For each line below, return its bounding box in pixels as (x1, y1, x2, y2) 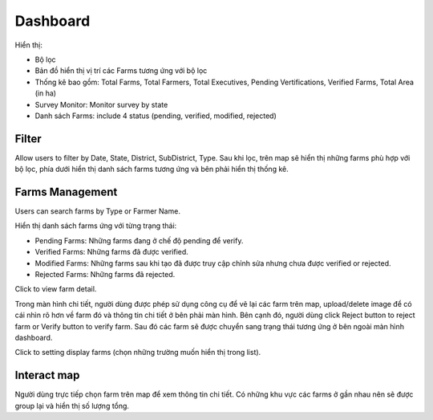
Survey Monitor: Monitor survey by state (34, 100, 168, 109)
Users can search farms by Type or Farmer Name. (14, 206, 180, 216)
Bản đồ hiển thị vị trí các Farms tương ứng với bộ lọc (34, 66, 208, 75)
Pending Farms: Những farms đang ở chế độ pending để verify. (34, 235, 244, 245)
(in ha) (34, 88, 56, 98)
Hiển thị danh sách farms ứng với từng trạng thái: (14, 221, 177, 230)
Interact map (14, 369, 80, 382)
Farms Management (14, 186, 118, 198)
